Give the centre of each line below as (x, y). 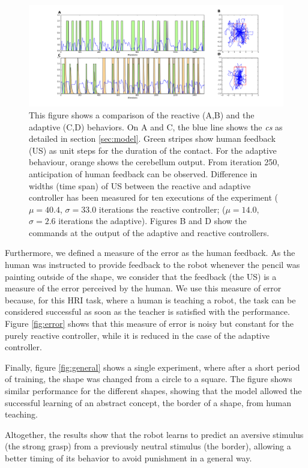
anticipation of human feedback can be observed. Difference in (143, 173)
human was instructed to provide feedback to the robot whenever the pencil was (152, 265)
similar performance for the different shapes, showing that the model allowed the (153, 391)
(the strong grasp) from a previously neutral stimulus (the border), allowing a (148, 446)
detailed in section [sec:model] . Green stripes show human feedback (152, 138)
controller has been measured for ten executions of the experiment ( (153, 197)
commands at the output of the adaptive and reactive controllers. (149, 232)
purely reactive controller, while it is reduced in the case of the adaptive (137, 335)
